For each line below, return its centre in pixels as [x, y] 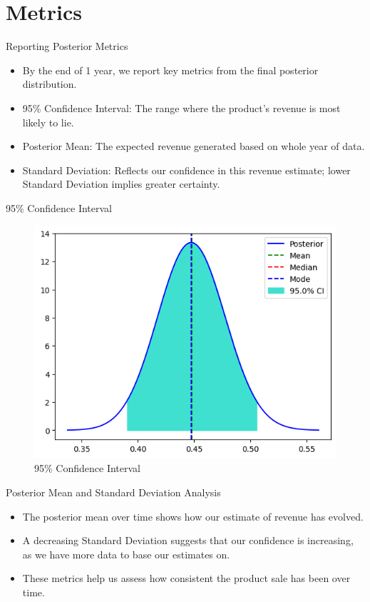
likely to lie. [48, 122]
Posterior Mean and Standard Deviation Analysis [113, 492]
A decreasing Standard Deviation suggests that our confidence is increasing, [188, 540]
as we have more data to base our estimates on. [126, 554]
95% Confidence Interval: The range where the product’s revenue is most [181, 107]
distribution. [50, 84]
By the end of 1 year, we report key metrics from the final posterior [170, 70]
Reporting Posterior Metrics [67, 46]
